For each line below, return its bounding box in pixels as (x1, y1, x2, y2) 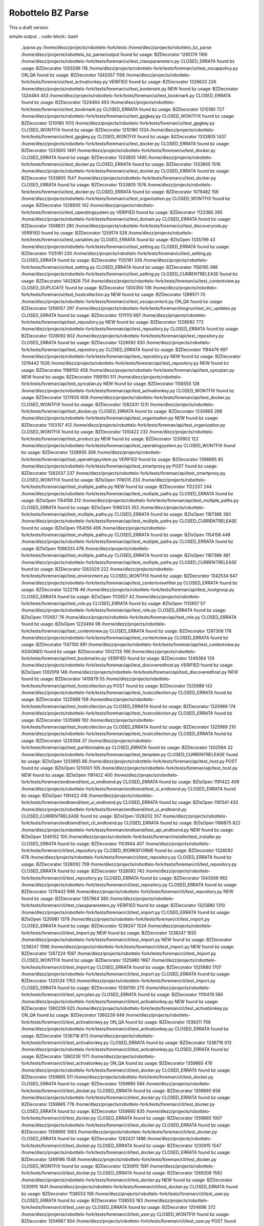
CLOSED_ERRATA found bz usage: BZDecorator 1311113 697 (21, 312, 141, 318)
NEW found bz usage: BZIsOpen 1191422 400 (21, 772, 113, 778)
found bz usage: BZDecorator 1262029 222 (21, 566, 109, 572)
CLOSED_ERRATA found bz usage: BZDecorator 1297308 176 (109, 628, 232, 634)
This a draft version (9, 25, 48, 30)
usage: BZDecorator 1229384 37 (21, 738, 88, 743)
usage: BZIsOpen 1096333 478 (21, 545, 84, 551)
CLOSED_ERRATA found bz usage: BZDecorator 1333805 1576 (21, 182, 147, 188)
